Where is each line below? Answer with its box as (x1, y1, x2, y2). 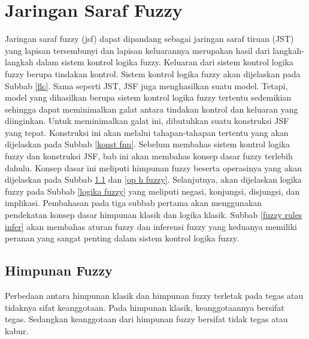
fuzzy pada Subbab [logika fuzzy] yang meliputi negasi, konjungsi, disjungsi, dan (5, 184, 300, 197)
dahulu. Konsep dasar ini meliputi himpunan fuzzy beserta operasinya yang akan (5, 161, 302, 174)
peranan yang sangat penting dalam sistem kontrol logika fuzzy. (5, 232, 239, 244)
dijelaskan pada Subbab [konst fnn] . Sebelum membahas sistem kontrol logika (5, 138, 290, 150)
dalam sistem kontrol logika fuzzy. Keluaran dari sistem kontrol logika (36, 56, 293, 68)
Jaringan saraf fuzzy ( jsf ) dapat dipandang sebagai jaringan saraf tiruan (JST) (5, 32, 294, 45)
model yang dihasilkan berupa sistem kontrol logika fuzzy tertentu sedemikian (5, 91, 292, 104)
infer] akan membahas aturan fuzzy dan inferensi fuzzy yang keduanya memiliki (5, 220, 297, 232)
